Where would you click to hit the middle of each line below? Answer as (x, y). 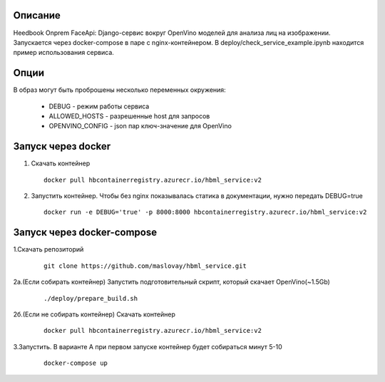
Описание (37, 15)
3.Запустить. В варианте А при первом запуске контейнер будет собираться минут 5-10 (148, 346)
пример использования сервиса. (63, 53)
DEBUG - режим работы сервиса (99, 106)
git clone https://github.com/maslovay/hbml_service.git (145, 266)
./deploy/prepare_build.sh (91, 298)
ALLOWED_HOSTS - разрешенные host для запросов (129, 116)
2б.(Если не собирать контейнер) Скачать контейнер (94, 314)
